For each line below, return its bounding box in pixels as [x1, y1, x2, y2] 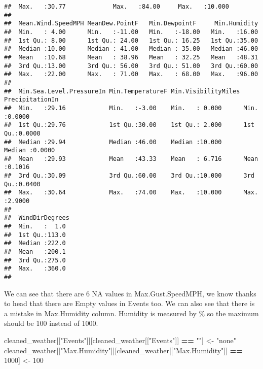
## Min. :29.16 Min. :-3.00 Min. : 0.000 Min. [4, 104, 258, 112]
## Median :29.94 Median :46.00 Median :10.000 [4, 138, 222, 146]
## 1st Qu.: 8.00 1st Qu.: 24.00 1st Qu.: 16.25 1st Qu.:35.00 [4, 37, 258, 44]
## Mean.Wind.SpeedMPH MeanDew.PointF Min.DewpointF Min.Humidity [4, 20, 258, 27]
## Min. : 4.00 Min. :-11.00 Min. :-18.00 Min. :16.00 [4, 28, 258, 36]
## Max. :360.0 [4, 265, 66, 273]
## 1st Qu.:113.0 [4, 231, 66, 239]
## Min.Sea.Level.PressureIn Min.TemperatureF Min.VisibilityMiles [4, 87, 240, 95]
